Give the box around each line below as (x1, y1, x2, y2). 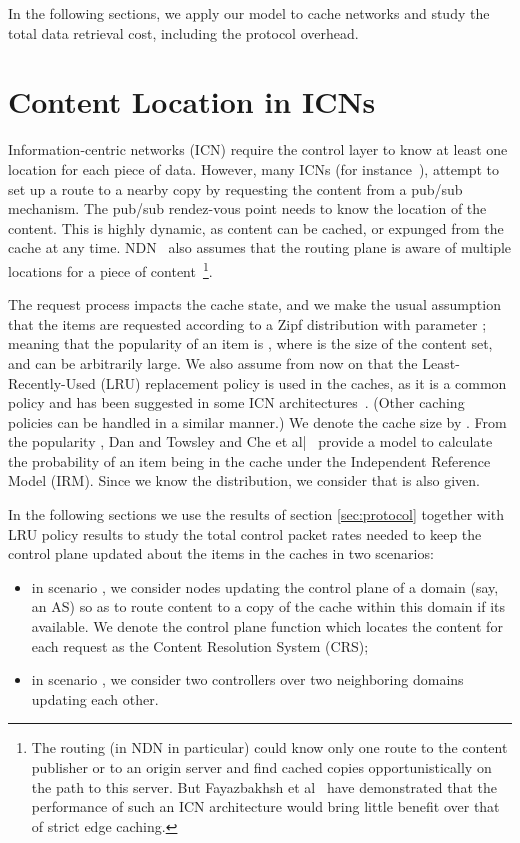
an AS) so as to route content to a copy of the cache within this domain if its (31, 596, 505, 617)
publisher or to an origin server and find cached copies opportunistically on (31, 757, 492, 777)
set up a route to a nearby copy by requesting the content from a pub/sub (8, 178, 463, 199)
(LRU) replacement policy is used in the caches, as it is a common (100, 372, 507, 393)
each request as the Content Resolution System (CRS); (31, 635, 369, 656)
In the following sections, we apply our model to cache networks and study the (8, 3, 490, 23)
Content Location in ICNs (8, 81, 376, 122)
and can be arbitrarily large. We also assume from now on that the (8, 352, 418, 373)
